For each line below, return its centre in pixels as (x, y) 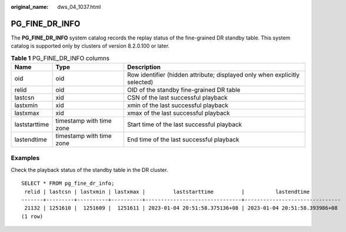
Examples (25, 158)
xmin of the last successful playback (178, 105)
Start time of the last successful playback (184, 125)
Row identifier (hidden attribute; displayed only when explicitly (213, 75)
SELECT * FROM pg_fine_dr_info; (68, 183)
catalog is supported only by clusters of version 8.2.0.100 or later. (90, 46)
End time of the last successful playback (183, 140)
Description (144, 67)
